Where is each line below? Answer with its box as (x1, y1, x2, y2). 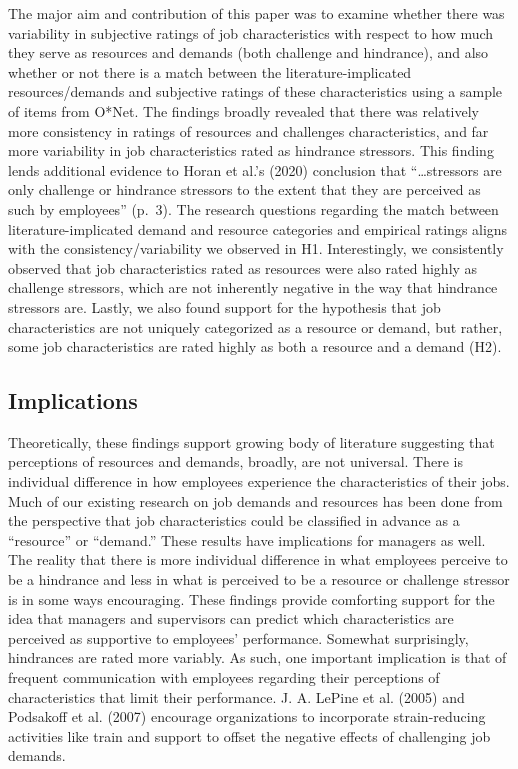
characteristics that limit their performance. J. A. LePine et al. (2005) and (8, 686, 465, 707)
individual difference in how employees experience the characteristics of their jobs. (8, 471, 510, 492)
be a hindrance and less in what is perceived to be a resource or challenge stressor (8, 569, 510, 590)
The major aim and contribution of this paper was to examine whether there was (8, 3, 505, 23)
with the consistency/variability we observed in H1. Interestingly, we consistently (8, 238, 504, 259)
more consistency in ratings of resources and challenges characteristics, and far (8, 120, 489, 141)
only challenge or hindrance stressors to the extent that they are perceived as (8, 179, 481, 200)
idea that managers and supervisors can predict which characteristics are (8, 608, 454, 629)
